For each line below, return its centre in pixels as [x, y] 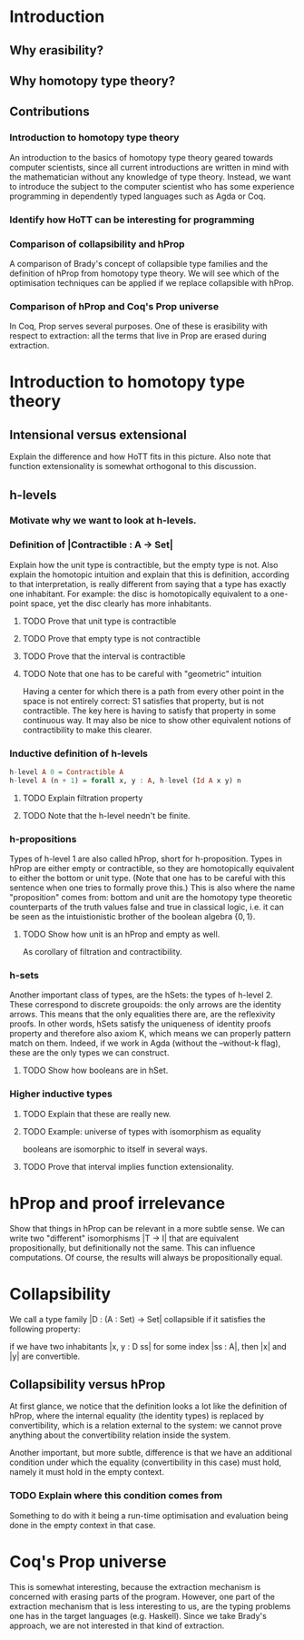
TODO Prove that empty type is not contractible [112, 638]
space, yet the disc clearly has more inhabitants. [121, 603]
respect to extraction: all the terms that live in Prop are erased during [138, 336]
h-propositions [43, 839]
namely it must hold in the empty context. [87, 1472]
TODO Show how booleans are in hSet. [95, 1070]
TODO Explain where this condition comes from [116, 1496]
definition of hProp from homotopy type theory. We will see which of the [144, 273]
